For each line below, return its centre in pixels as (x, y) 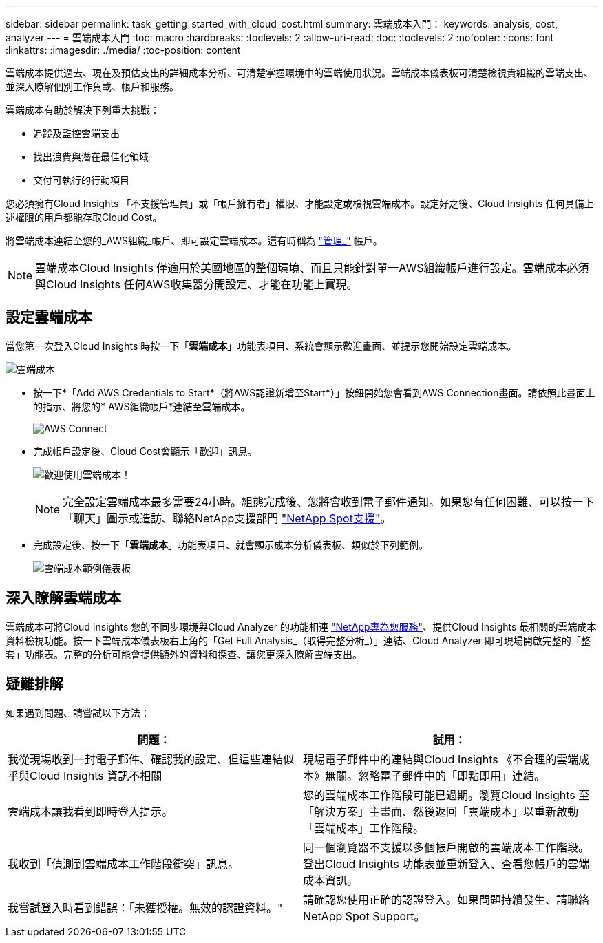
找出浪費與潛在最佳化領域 (91, 157)
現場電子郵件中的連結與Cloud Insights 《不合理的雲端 (441, 759)
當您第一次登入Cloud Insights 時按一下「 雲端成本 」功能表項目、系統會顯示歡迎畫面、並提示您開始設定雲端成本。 (261, 346)
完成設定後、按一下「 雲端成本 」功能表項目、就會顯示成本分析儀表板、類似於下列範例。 (231, 544)
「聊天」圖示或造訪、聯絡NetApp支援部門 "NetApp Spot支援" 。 (227, 518)
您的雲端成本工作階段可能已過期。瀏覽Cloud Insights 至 (446, 795)
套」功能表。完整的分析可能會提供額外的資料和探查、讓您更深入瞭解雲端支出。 (184, 654)
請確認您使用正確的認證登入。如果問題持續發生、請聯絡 (446, 899)
